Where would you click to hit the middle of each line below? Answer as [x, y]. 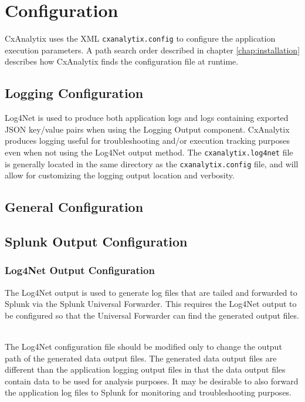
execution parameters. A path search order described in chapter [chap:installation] [152, 50]
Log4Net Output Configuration [80, 270]
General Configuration [74, 207]
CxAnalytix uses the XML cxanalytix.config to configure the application [140, 38]
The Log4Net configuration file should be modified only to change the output [143, 347]
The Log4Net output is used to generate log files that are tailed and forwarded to [151, 292]
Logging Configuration [74, 93]
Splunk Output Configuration [96, 241]
